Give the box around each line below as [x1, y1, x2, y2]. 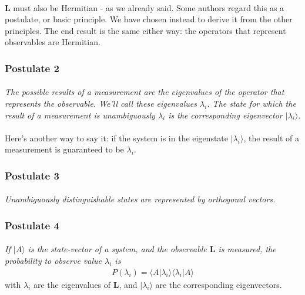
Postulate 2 [5, 60, 59, 75]
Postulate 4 [5, 218, 59, 232]
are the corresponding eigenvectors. [155, 278, 282, 290]
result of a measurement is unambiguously [5, 108, 155, 121]
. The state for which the [207, 97, 296, 109]
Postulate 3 [5, 168, 59, 182]
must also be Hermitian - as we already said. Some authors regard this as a [13, 1, 284, 13]
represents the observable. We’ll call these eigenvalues [5, 97, 197, 109]
